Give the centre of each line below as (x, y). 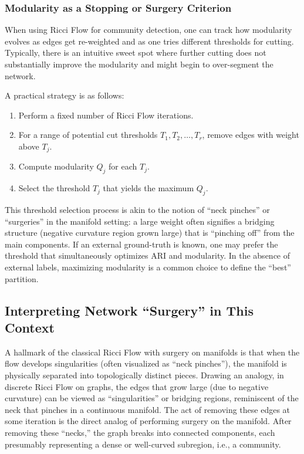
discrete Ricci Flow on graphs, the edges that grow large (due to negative (137, 386)
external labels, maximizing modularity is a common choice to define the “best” (148, 267)
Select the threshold (54, 188)
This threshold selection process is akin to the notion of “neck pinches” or (137, 210)
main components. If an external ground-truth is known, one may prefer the (141, 244)
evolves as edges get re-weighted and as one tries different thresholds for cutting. (149, 41)
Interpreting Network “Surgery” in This (129, 310)
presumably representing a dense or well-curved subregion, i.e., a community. (143, 444)
